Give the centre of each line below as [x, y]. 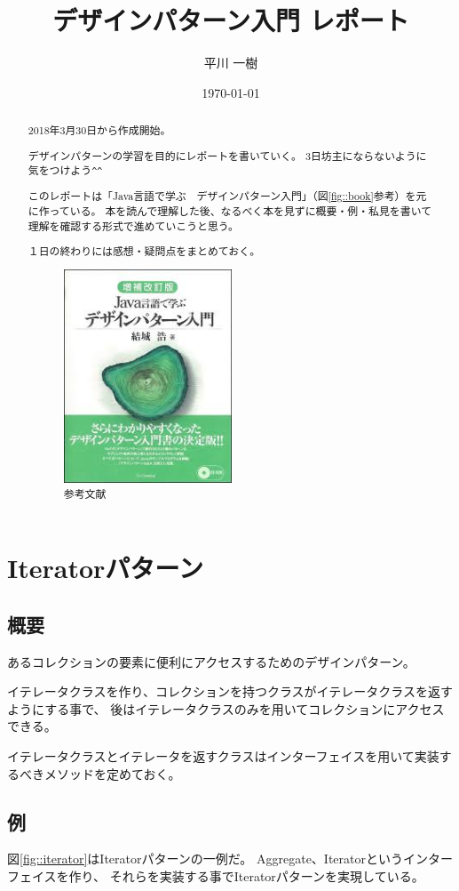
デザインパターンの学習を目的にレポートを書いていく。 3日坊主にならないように [227, 155]
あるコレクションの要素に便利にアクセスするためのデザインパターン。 [211, 661]
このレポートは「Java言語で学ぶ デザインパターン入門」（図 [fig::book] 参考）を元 [227, 196]
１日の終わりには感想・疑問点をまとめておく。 [144, 251]
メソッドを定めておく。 [112, 773]
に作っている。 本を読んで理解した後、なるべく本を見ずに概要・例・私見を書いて [230, 211]
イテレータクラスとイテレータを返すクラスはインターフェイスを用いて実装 [223, 756]
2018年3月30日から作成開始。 [99, 130]
